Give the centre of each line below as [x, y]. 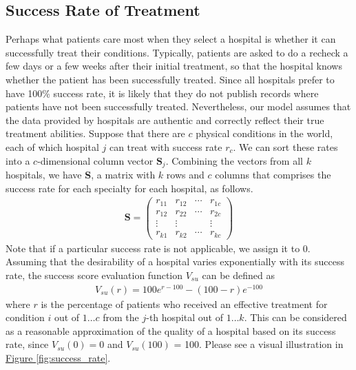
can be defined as [238, 275]
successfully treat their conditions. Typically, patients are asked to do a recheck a [177, 52]
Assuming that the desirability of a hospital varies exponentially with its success [175, 261]
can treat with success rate [166, 146]
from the [121, 317]
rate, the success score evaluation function [94, 275]
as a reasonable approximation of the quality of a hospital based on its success [171, 330]
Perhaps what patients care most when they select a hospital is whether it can [171, 39]
